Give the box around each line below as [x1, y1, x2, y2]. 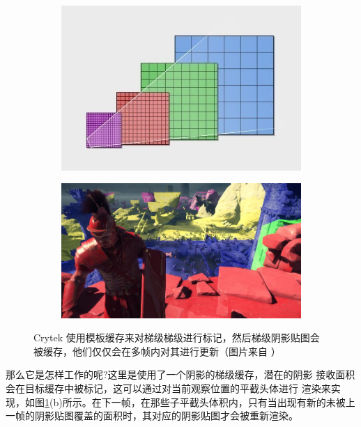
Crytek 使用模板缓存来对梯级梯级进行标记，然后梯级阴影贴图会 [33, 330, 320, 345]
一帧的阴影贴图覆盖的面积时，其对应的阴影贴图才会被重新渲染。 [6, 408, 298, 423]
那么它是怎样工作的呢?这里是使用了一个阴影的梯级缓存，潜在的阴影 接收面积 [6, 367, 355, 382]
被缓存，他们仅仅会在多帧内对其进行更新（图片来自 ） [33, 343, 281, 358]
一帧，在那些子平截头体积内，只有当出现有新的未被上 [111, 394, 355, 409]
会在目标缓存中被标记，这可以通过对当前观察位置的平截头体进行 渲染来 [6, 381, 331, 396]
